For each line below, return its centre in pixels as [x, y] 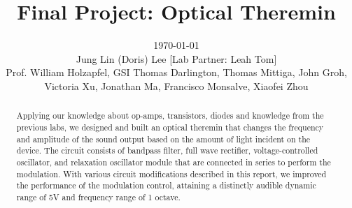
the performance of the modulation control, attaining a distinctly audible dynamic [166, 185]
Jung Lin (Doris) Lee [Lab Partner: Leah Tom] [176, 58]
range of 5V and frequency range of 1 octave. [98, 196]
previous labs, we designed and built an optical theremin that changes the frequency [170, 127]
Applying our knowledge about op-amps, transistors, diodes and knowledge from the [170, 116]
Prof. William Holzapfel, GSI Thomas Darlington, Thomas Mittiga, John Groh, [176, 72]
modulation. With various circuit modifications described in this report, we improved [171, 173]
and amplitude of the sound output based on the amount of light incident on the [163, 139]
